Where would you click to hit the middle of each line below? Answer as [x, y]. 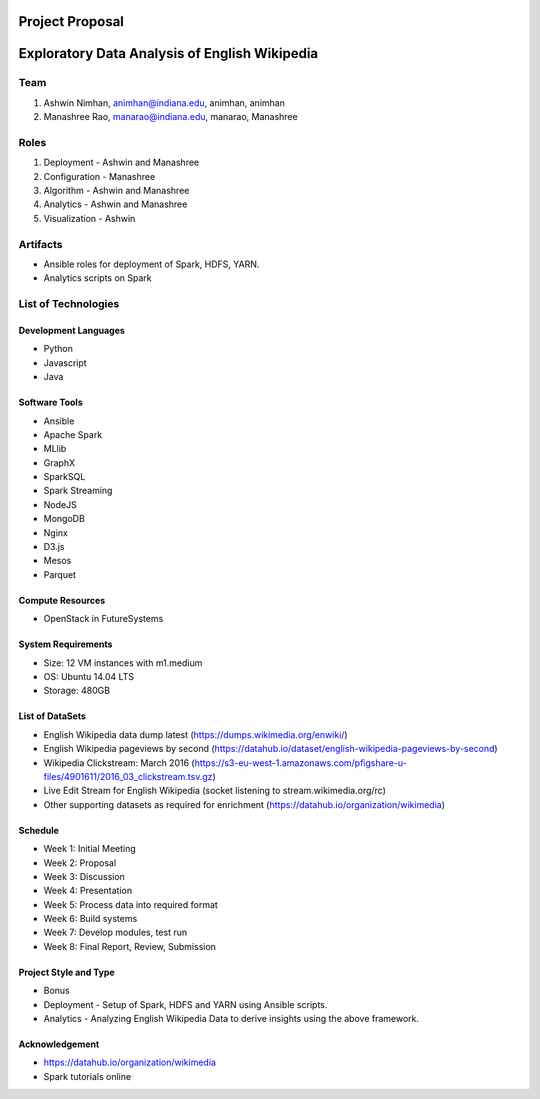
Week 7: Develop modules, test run [115, 932]
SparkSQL [64, 477]
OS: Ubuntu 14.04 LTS [89, 676]
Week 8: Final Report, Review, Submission [130, 946]
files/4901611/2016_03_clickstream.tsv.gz [128, 776]
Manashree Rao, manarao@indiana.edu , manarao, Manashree [171, 117]
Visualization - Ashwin [89, 218]
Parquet [60, 574]
